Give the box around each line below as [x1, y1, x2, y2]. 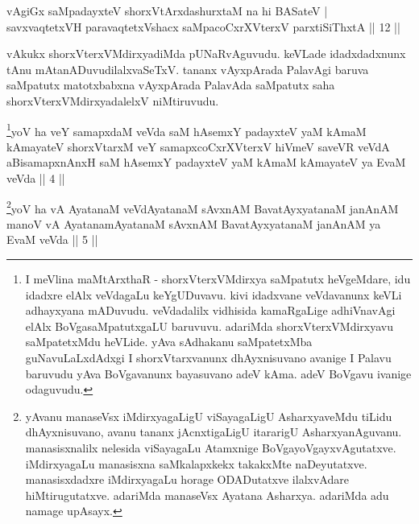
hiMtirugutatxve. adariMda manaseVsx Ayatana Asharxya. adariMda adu [25, 486, 389, 503]
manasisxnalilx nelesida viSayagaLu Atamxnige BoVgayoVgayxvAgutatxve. [25, 439, 396, 456]
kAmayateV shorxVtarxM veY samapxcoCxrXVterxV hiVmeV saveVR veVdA [6, 138, 390, 155]
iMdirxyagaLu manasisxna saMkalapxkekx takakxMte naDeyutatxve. [25, 455, 367, 472]
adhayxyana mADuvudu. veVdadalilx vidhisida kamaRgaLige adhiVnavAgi [25, 302, 396, 319]
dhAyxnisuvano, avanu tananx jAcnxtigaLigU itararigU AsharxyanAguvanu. [25, 423, 402, 440]
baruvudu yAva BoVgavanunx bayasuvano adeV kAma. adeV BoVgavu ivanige [25, 365, 412, 382]
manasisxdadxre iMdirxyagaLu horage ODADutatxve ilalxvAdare [25, 471, 349, 488]
